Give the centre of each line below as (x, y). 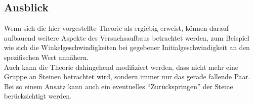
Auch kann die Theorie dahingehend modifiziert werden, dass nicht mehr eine (121, 67)
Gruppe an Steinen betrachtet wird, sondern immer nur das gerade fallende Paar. (127, 77)
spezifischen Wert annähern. (46, 57)
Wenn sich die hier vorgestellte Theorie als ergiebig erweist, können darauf (117, 28)
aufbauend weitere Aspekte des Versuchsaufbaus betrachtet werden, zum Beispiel (127, 37)
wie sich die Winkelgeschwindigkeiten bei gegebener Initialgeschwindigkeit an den (127, 47)
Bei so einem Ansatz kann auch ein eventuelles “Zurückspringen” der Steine (119, 86)
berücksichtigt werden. (38, 96)
